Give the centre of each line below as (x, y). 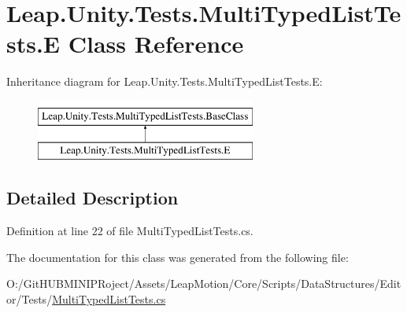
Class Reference (156, 44)
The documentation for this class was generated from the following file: (178, 257)
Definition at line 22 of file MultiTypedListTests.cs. (130, 231)
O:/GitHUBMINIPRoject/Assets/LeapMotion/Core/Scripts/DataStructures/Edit (204, 284)
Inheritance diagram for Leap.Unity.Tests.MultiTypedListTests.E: (165, 81)
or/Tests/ (30, 299)
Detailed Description (92, 198)
